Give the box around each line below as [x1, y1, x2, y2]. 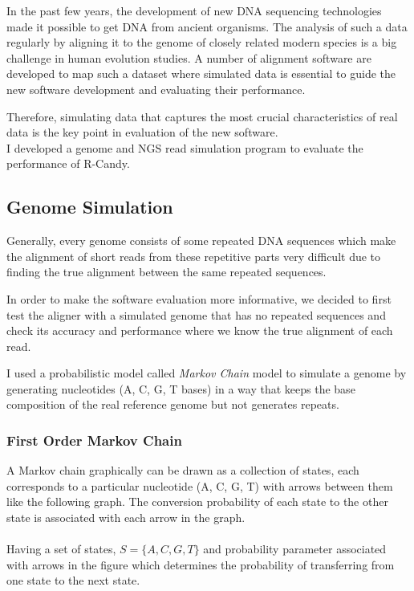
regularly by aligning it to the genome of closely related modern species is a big [6, 34, 397, 51]
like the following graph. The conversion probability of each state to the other [6, 493, 388, 510]
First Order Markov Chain [6, 430, 182, 450]
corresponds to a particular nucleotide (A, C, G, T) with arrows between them [6, 477, 393, 494]
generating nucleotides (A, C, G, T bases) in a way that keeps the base [6, 380, 355, 397]
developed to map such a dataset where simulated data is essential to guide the [6, 65, 396, 82]
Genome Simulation [6, 194, 173, 219]
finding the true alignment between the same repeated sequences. [6, 263, 327, 280]
